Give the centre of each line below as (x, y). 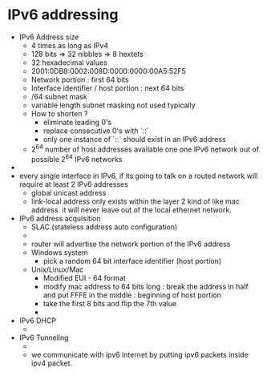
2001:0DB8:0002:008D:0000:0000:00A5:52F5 (108, 71)
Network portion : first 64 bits (80, 79)
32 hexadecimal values (69, 63)
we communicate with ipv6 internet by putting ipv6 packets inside (140, 355)
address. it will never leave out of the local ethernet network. (131, 210)
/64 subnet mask (59, 96)
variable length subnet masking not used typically (113, 105)
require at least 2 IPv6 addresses (74, 184)
